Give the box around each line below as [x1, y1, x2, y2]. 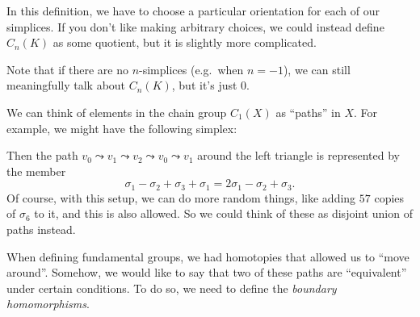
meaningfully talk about [6, 77, 126, 94]
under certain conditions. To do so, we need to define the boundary [6, 279, 337, 296]
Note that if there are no [6, 60, 128, 77]
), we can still [283, 60, 351, 77]
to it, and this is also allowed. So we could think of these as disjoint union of [34, 205, 413, 222]
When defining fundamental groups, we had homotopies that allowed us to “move [6, 248, 409, 265]
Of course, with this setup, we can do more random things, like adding [6, 189, 356, 206]
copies [374, 189, 405, 206]
